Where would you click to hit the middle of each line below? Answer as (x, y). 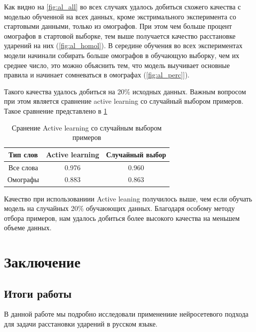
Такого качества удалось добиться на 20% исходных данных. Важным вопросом (125, 91)
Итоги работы (38, 293)
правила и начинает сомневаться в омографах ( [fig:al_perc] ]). (97, 75)
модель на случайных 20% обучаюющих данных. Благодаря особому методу (120, 208)
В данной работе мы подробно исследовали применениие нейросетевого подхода (126, 314)
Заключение (42, 262)
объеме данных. (28, 228)
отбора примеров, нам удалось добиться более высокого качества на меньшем (122, 218)
